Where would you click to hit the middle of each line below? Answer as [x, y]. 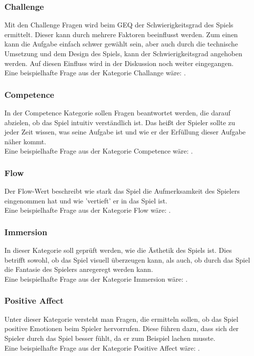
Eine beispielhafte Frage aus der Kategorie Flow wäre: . [88, 210]
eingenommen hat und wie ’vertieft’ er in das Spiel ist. [86, 200]
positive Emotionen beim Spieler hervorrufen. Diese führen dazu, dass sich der [122, 328]
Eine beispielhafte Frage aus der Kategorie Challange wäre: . [95, 73]
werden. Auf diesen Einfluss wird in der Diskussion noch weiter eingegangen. [119, 63]
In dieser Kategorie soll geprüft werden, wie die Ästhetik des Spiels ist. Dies [118, 250]
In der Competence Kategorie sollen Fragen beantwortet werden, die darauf [117, 112]
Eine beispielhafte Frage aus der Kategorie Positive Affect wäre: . [102, 347]
